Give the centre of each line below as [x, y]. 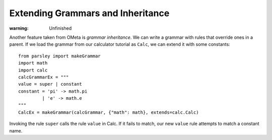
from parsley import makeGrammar [59, 56]
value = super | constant [50, 84]
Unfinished [60, 28]
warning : [19, 28]
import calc [33, 70]
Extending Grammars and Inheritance [89, 13]
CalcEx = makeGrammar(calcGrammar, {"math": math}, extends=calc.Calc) [109, 112]
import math [33, 63]
